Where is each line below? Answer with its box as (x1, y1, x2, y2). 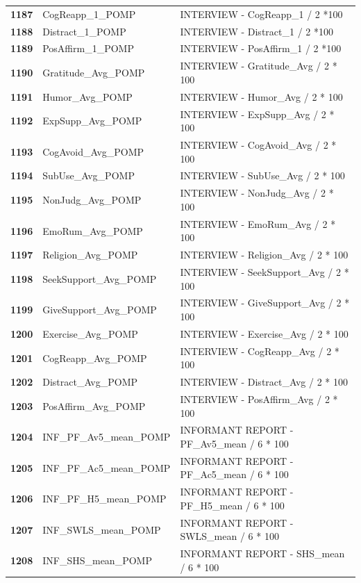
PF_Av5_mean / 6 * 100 (180, 436, 289, 451)
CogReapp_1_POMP (42, 6, 136, 21)
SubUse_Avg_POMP (42, 168, 135, 183)
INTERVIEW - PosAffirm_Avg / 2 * (180, 392, 338, 406)
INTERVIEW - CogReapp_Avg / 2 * (180, 343, 339, 358)
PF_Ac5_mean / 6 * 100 (180, 467, 289, 482)
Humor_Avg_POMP (42, 89, 133, 104)
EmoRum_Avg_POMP (42, 223, 143, 238)
